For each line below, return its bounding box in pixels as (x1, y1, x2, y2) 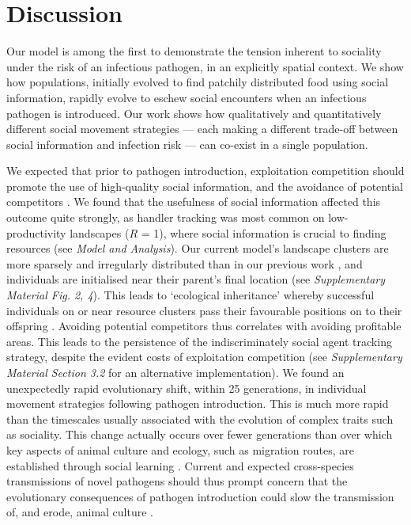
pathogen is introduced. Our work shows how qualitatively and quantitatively (6, 105, 382, 121)
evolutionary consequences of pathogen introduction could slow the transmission (6, 488, 394, 504)
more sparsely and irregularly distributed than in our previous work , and (6, 255, 363, 272)
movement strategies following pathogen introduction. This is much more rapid (6, 395, 389, 412)
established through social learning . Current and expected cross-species (6, 457, 354, 474)
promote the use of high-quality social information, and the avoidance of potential (6, 177, 403, 194)
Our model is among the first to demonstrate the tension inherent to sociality (6, 43, 382, 59)
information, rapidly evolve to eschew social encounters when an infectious (6, 89, 367, 105)
